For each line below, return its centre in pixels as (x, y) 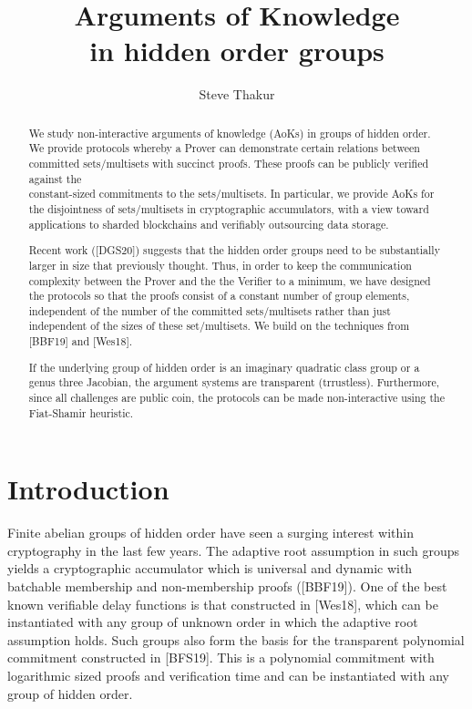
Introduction (88, 489)
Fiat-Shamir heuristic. (81, 412)
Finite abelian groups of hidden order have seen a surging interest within (211, 533)
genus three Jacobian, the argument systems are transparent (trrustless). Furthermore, (234, 382)
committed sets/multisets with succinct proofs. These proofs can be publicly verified (229, 164)
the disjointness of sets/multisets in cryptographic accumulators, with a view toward (229, 208)
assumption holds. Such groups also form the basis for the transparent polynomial (236, 639)
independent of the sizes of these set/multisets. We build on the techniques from (219, 326)
